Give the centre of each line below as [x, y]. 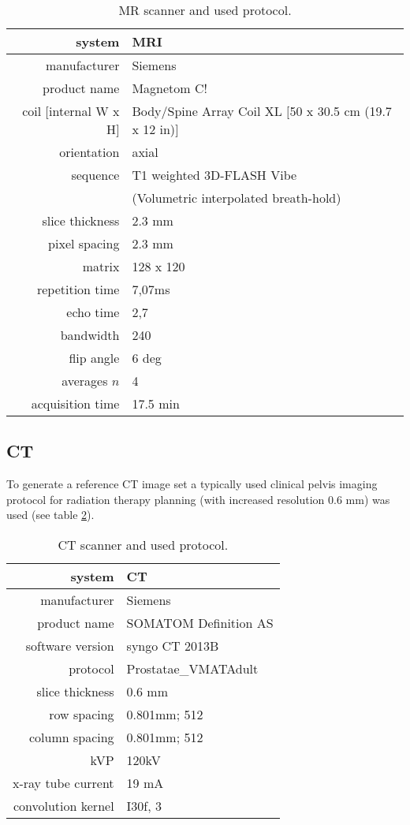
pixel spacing [84, 243]
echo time [93, 312]
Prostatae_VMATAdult [192, 668]
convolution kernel [63, 805]
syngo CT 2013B [173, 645]
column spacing [71, 737]
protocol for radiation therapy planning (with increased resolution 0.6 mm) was [198, 499]
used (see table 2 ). [50, 515]
